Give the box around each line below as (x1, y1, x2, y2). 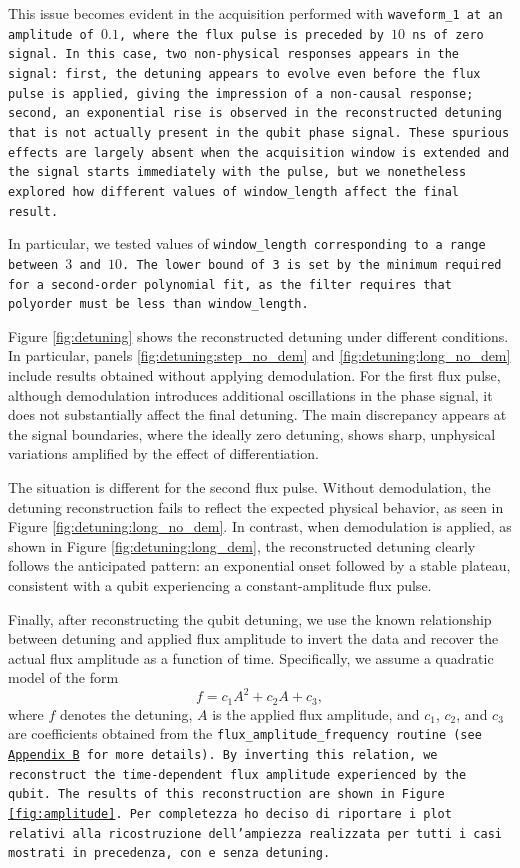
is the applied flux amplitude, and (212, 703, 420, 724)
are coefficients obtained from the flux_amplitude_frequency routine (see (8, 723, 482, 744)
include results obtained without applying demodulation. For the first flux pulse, (8, 365, 501, 386)
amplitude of (8, 27, 94, 42)
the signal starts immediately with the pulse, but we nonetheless (8, 165, 467, 180)
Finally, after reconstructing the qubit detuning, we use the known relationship (8, 608, 492, 629)
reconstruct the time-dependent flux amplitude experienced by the (8, 767, 467, 782)
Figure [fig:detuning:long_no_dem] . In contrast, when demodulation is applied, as (8, 516, 512, 537)
